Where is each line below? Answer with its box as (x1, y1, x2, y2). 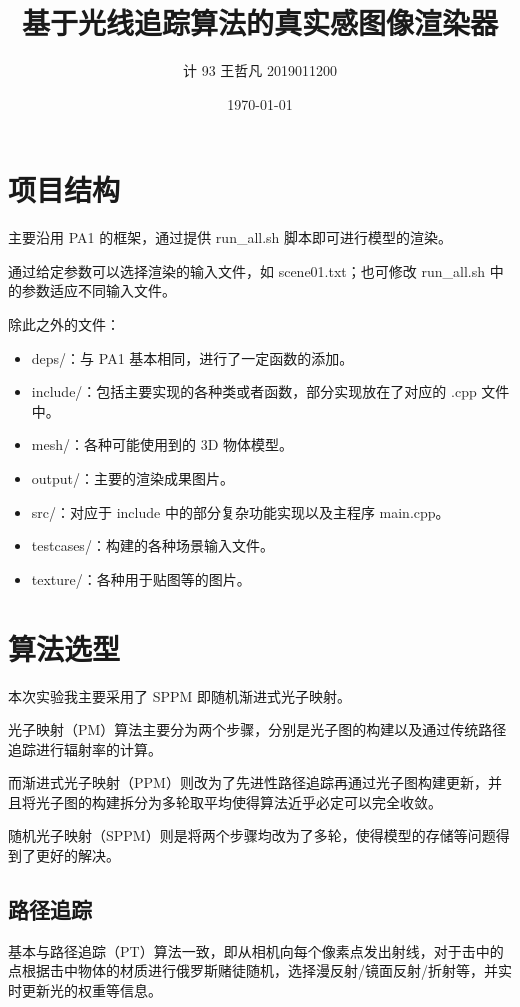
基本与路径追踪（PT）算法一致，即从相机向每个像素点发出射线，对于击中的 (8, 940, 504, 961)
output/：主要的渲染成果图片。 (31, 468, 235, 488)
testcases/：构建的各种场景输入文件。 (31, 535, 274, 556)
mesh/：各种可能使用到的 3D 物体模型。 (31, 434, 293, 455)
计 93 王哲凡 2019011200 (183, 60, 337, 81)
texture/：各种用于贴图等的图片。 (31, 568, 251, 589)
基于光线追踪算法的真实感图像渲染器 (21, 2, 498, 43)
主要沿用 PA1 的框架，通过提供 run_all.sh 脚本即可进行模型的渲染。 (8, 227, 453, 248)
